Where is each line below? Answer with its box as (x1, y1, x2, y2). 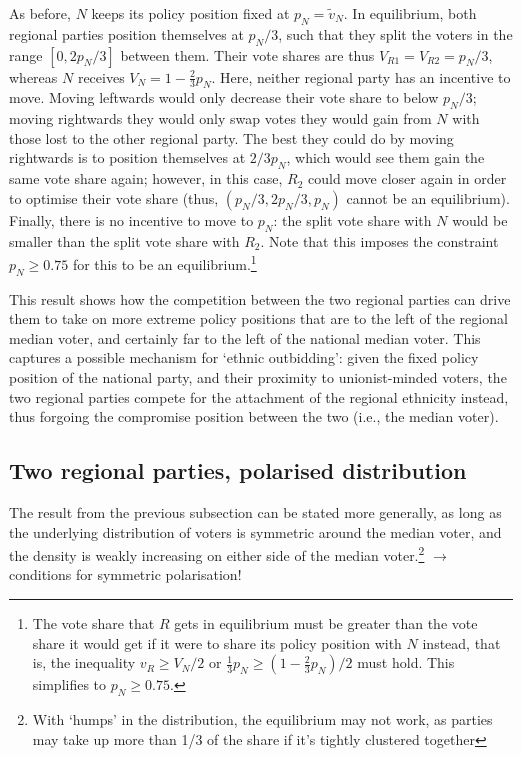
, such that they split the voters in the (278, 23, 513, 44)
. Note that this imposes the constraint (260, 230, 499, 251)
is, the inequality (32, 652, 136, 673)
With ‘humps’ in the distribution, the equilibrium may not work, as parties (32, 708, 493, 729)
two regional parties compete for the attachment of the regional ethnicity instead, (9, 386, 509, 407)
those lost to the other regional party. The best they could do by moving (9, 127, 454, 148)
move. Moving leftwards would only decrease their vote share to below (9, 87, 439, 108)
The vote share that (32, 613, 155, 633)
